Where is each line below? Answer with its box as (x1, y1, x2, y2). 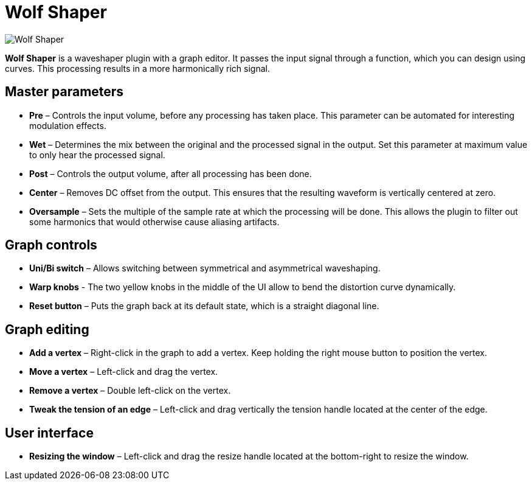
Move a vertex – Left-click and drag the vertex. (29, 366, 218, 377)
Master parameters (5, 84, 124, 100)
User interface (5, 425, 94, 441)
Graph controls (5, 237, 97, 253)
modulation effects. (29, 120, 106, 131)
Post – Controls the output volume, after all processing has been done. (29, 168, 312, 179)
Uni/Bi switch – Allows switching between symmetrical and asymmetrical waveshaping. (29, 263, 381, 274)
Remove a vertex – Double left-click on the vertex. (29, 385, 231, 396)
